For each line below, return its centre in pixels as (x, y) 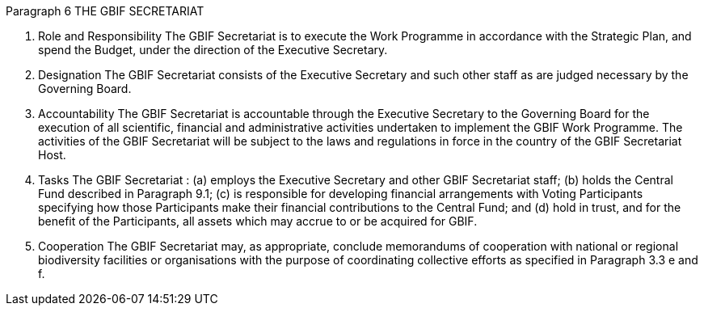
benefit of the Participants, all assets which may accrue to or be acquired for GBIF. (258, 221)
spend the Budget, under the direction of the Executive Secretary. (213, 50)
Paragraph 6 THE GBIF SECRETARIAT (105, 11)
